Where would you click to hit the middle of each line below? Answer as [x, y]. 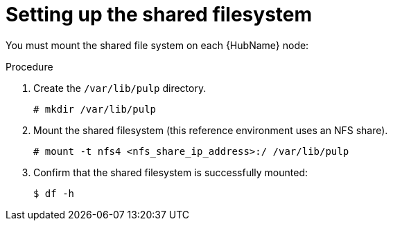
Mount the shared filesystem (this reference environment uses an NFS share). [211, 130]
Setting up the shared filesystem [159, 15]
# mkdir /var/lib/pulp [95, 109]
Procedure [29, 66]
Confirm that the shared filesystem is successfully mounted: [171, 172]
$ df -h [54, 193]
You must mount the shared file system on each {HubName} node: [157, 45]
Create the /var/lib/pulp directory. [120, 88]
